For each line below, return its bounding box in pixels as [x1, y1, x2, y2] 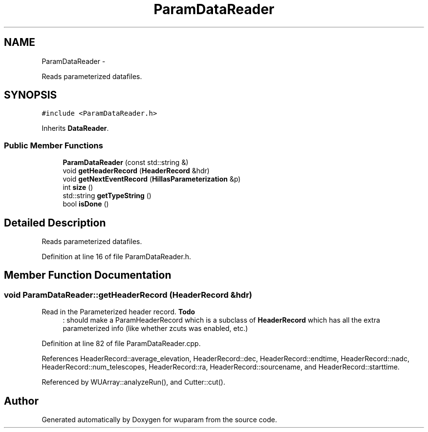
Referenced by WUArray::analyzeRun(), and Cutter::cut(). [42, 378, 226, 387]
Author [4, 394, 39, 407]
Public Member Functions [4, 140, 103, 150]
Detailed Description [4, 216, 106, 229]
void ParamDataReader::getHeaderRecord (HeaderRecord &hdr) [4, 289, 252, 300]
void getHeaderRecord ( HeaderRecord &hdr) [63, 166, 210, 175]
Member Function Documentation [4, 269, 171, 282]
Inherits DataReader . [42, 124, 109, 133]
